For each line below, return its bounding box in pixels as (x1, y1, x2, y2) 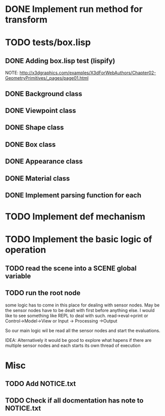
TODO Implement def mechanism (5, 211, 146, 222)
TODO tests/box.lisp (5, 37, 91, 48)
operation (5, 244, 46, 256)
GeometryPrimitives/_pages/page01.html (5, 75, 88, 81)
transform (5, 14, 48, 25)
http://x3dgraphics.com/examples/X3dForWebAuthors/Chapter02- (19, 70, 157, 76)
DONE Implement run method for (5, 3, 143, 15)
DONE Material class (5, 174, 70, 183)
